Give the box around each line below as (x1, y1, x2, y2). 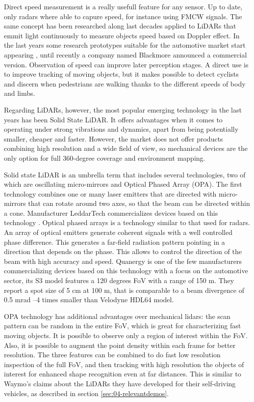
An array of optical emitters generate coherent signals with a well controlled (4, 227, 232, 237)
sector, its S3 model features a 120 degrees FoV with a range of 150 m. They (4, 275, 234, 286)
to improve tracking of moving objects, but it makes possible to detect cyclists (4, 69, 239, 79)
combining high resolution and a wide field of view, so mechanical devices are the (4, 143, 248, 153)
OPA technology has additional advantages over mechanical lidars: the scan (4, 311, 230, 321)
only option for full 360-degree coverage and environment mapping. (4, 152, 205, 163)
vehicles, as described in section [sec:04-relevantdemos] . (4, 388, 169, 398)
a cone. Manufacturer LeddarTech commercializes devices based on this (4, 207, 218, 218)
